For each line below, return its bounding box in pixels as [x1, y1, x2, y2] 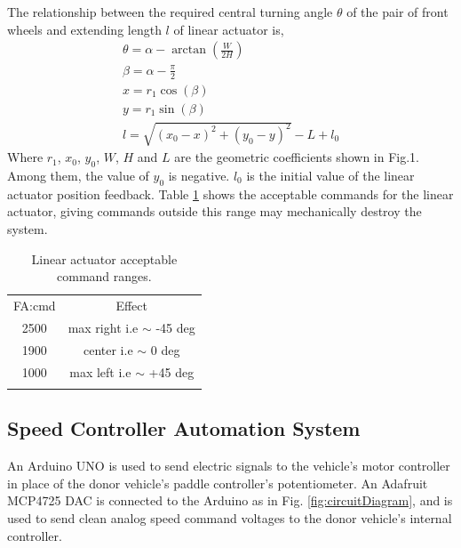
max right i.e [68, 318, 139, 336]
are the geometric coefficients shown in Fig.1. [174, 148, 419, 166]
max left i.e [69, 362, 131, 381]
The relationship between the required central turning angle [7, 3, 333, 20]
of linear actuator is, [173, 20, 284, 38]
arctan [171, 44, 207, 57]
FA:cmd [13, 296, 56, 315]
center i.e [83, 340, 133, 359]
